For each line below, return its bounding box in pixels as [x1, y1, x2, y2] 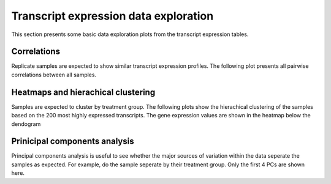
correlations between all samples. [11, 71, 97, 78]
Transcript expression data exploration [11, 9, 214, 23]
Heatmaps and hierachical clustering [11, 87, 156, 97]
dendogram [11, 120, 41, 128]
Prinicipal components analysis [11, 136, 134, 147]
